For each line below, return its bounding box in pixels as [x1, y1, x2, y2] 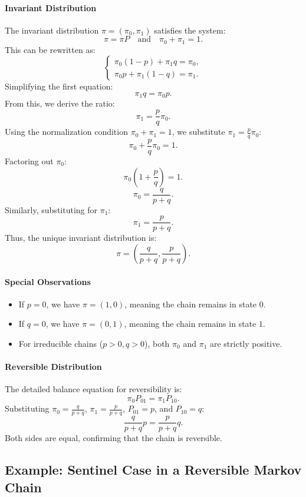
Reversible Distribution [5, 360, 102, 373]
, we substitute [172, 125, 225, 138]
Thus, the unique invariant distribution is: [5, 231, 157, 244]
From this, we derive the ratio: [5, 97, 115, 110]
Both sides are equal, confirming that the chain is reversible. [5, 432, 222, 444]
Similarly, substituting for [5, 203, 98, 216]
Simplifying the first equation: [5, 80, 113, 92]
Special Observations [5, 275, 91, 287]
